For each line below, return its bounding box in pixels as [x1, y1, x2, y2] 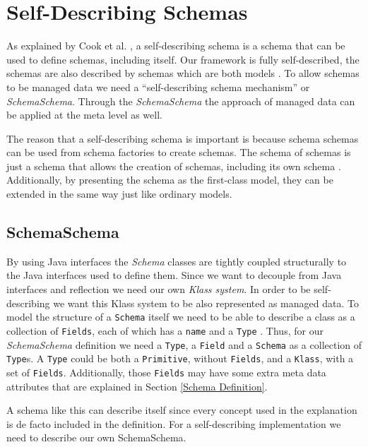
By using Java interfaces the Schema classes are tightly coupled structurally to [6, 254, 347, 268]
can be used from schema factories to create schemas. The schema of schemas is [6, 145, 351, 160]
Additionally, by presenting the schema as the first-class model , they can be [6, 172, 333, 187]
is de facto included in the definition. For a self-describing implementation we [6, 416, 341, 431]
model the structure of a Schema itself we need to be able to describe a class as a [6, 309, 355, 324]
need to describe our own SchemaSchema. [6, 430, 186, 445]
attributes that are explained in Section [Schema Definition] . [6, 379, 268, 393]
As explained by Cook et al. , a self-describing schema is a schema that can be [6, 38, 345, 53]
